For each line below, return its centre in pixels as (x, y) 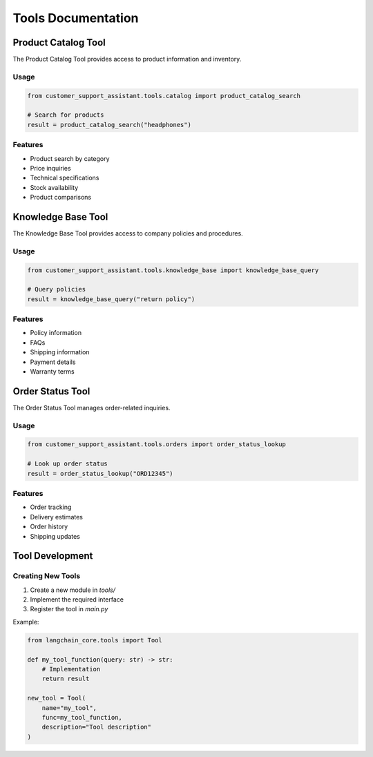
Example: (26, 622)
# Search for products (66, 115)
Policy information (56, 333)
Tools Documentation (76, 18)
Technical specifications (65, 178)
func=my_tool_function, (82, 717)
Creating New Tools (47, 576)
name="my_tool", (69, 708)
